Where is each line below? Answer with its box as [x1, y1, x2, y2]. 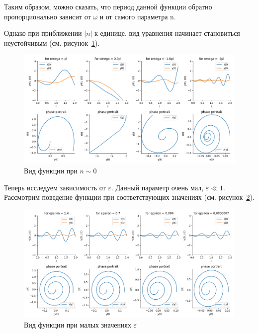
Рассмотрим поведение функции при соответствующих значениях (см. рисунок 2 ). [4, 192, 255, 202]
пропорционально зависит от [4, 11, 91, 21]
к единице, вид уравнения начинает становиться [94, 28, 240, 38]
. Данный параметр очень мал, [111, 182, 204, 192]
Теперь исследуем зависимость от [4, 182, 106, 192]
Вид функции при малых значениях [24, 320, 131, 330]
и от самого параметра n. [99, 11, 176, 21]
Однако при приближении [4, 28, 82, 38]
